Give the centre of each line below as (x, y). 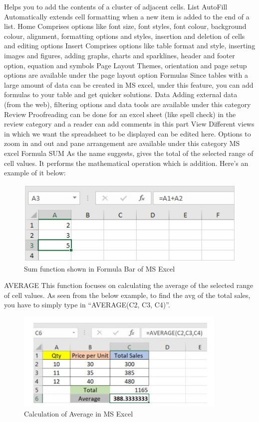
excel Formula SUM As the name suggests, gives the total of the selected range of (129, 153)
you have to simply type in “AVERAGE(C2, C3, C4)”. (87, 305)
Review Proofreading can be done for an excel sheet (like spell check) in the (120, 114)
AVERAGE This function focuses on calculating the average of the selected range (129, 285)
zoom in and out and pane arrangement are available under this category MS (122, 143)
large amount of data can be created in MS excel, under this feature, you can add (129, 84)
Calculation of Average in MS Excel (79, 413)
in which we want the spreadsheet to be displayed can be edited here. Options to (128, 133)
